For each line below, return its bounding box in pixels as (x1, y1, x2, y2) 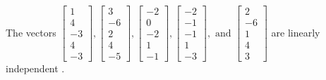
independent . (6, 61, 65, 76)
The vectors (6, 25, 56, 39)
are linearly (271, 25, 320, 39)
